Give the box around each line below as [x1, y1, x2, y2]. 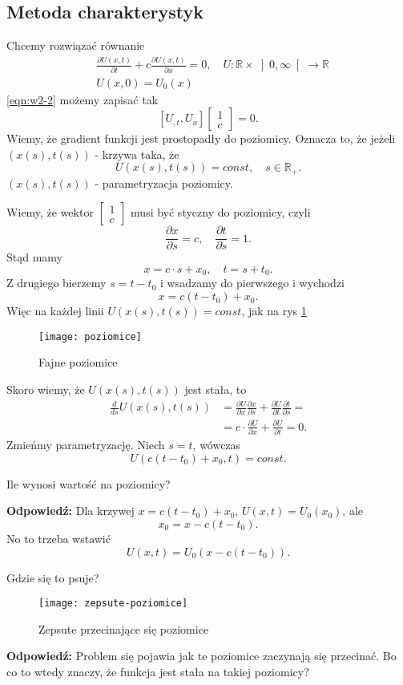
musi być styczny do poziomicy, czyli [131, 204, 311, 221]
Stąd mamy [6, 249, 62, 265]
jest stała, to [184, 380, 247, 397]
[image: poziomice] [38, 330, 142, 342]
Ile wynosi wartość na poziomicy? [6, 475, 171, 492]
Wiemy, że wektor [6, 204, 94, 221]
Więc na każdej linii [6, 302, 104, 319]
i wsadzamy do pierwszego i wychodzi [160, 274, 345, 291]
